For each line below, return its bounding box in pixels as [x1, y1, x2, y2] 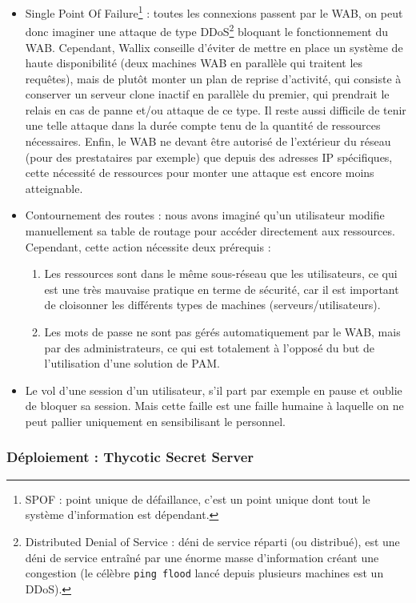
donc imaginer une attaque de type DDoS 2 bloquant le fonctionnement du [25, 21, 388, 39]
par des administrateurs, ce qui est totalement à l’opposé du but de [44, 339, 374, 356]
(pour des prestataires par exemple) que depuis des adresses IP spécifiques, [25, 148, 393, 165]
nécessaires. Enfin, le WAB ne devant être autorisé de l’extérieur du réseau [25, 133, 391, 150]
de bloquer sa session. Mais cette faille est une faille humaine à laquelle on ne [25, 397, 404, 414]
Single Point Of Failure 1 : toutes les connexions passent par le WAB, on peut [25, 2, 403, 21]
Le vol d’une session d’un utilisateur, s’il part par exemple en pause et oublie [25, 381, 402, 398]
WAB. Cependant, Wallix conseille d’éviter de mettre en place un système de [25, 38, 403, 55]
